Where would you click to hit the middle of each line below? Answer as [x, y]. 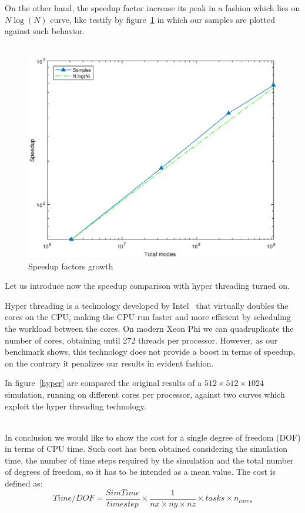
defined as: [24, 483]
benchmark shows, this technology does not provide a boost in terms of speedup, [150, 352]
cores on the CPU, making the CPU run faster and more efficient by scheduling [148, 317]
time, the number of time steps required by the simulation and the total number [149, 460]
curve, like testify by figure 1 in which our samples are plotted [162, 19]
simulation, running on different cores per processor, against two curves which [145, 394]
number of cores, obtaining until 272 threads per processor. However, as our [141, 340]
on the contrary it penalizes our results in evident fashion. [109, 363]
